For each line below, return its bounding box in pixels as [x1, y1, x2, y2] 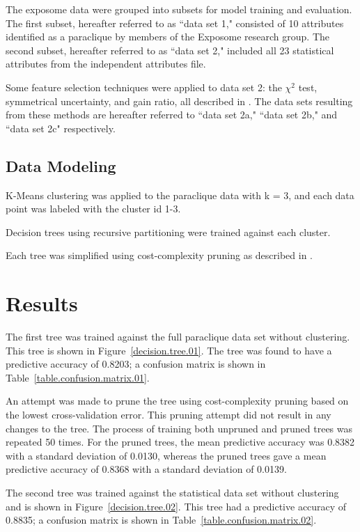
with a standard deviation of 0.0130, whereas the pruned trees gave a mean [6, 448, 327, 462]
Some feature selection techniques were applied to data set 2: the [6, 79, 282, 94]
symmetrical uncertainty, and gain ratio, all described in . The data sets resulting [6, 93, 353, 108]
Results [6, 289, 78, 318]
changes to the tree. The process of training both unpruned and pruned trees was [6, 421, 353, 435]
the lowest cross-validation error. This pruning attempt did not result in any [6, 407, 331, 422]
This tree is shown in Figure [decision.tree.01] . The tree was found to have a [6, 343, 332, 357]
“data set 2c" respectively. [6, 120, 116, 135]
